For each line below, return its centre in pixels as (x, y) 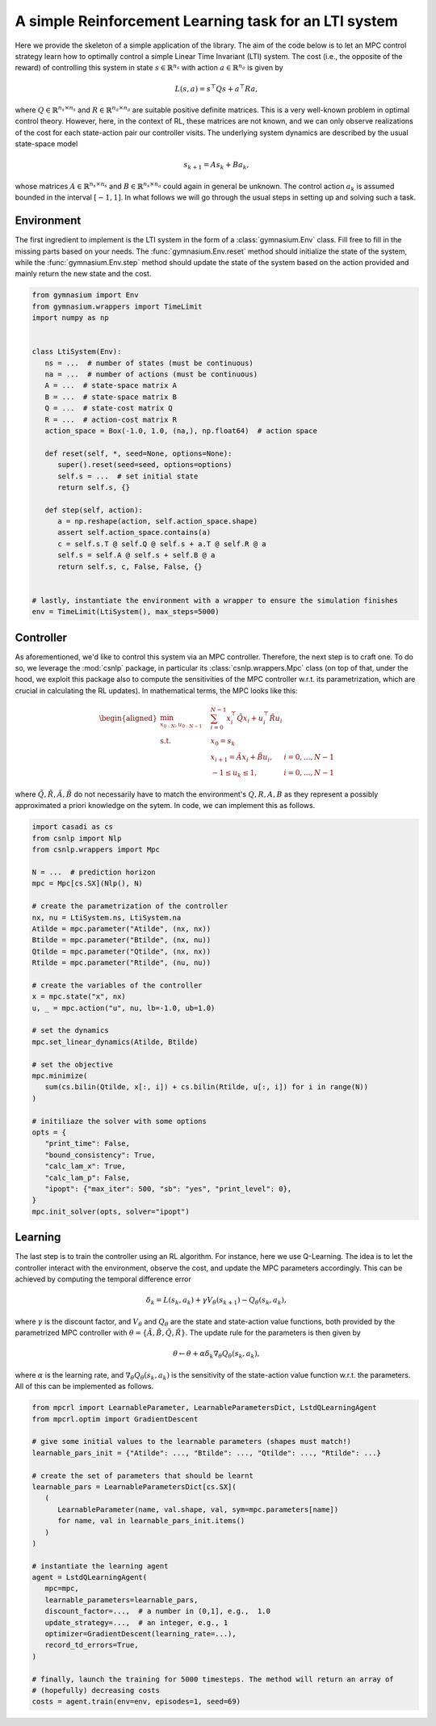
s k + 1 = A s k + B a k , (216, 166)
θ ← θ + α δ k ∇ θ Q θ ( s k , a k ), (216, 1355)
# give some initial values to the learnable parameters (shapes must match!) (191, 1442)
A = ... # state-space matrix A (111, 385)
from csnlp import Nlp (77, 838)
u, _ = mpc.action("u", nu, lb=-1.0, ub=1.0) (124, 1008)
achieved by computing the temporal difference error (103, 1279)
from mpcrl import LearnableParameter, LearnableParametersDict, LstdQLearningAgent (204, 1408)
